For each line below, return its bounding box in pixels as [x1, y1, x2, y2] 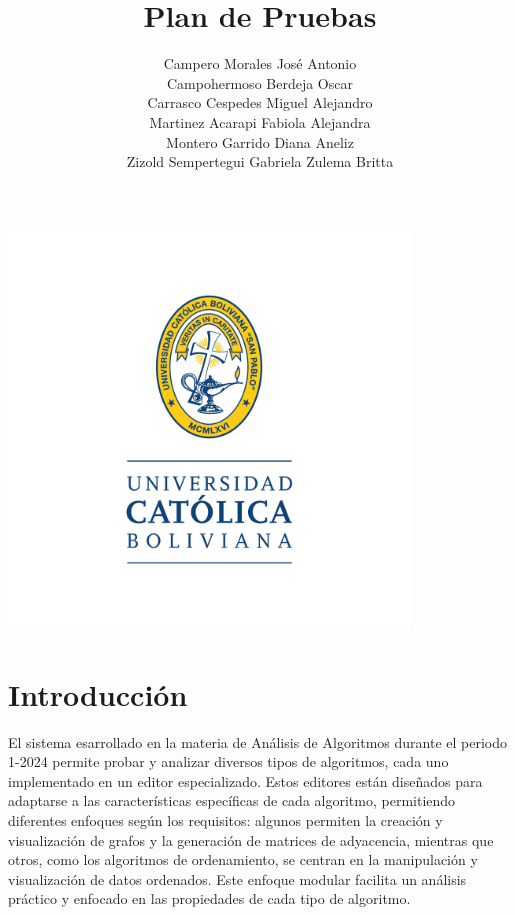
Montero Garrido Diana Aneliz [166, 131, 354, 152]
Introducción [8, 673, 188, 714]
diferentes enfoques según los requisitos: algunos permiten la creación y [8, 809, 443, 830]
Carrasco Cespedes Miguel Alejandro [147, 92, 373, 113]
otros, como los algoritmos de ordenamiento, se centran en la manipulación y [8, 849, 478, 870]
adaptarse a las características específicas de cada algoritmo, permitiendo [8, 790, 456, 811]
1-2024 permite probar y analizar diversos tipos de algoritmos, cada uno [8, 751, 449, 772]
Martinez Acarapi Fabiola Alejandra [149, 111, 371, 132]
